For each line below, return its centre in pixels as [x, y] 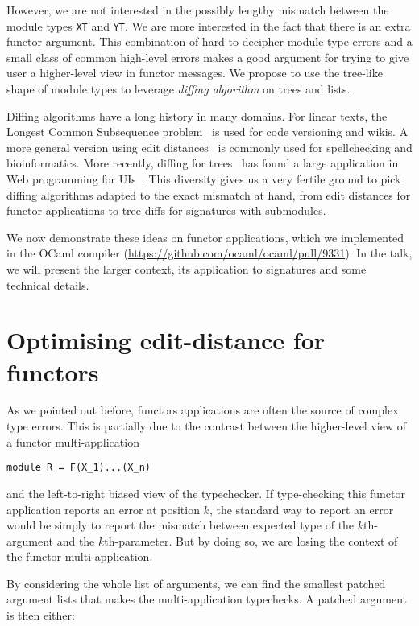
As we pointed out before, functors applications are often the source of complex [203, 410]
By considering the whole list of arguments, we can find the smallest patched [196, 583]
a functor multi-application [73, 441]
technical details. [48, 284]
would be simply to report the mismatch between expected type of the [180, 525]
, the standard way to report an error [301, 509]
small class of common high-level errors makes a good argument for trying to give [208, 57]
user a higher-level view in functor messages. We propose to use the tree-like [195, 73]
